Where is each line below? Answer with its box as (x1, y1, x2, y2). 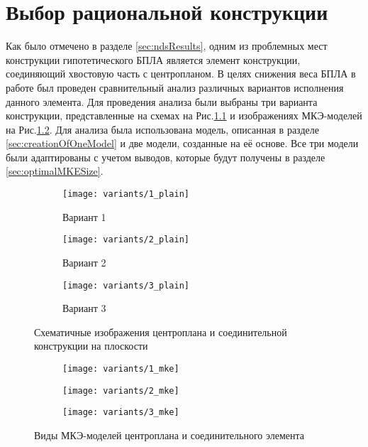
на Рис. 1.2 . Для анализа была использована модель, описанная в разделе (6, 122, 319, 136)
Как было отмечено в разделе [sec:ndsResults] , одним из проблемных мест (6, 38, 328, 53)
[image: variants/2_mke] (62, 385, 179, 396)
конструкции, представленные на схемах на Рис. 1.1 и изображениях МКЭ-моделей (6, 108, 362, 123)
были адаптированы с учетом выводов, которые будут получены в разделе (6, 149, 325, 164)
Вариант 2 (62, 254, 106, 269)
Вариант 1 (62, 209, 106, 224)
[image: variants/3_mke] (62, 407, 179, 418)
